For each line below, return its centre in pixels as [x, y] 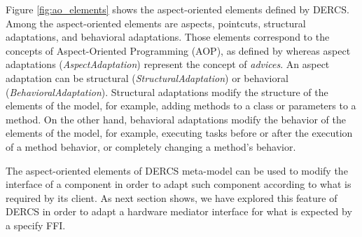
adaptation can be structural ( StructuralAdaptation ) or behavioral [147, 77]
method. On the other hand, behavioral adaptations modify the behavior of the [176, 119]
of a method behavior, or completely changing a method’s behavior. [151, 146]
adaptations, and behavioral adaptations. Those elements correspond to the [168, 37]
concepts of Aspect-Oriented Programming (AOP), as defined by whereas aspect [178, 50]
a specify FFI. [36, 225]
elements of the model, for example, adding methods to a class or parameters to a [181, 106]
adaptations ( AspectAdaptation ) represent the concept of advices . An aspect [168, 64]
